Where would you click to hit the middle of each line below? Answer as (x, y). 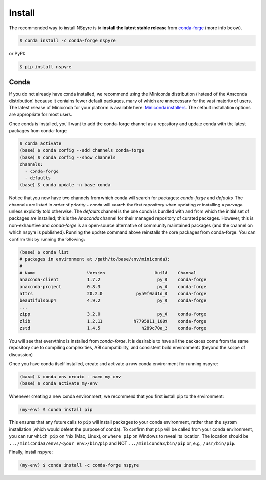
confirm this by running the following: (47, 239)
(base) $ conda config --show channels (67, 157)
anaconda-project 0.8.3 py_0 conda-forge (113, 287)
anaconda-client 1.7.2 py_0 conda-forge (113, 280)
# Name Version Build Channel (108, 273)
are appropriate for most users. (41, 115)
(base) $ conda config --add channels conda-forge (82, 151)
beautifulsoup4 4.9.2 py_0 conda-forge (113, 300)
